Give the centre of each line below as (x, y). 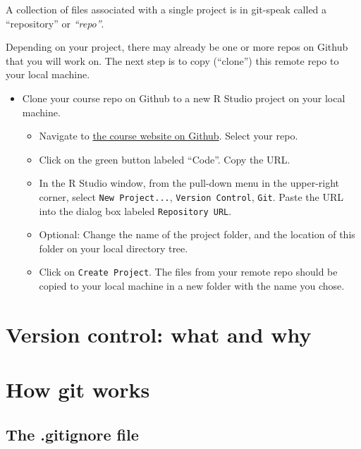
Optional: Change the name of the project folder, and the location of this (197, 234)
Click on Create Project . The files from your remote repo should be (188, 272)
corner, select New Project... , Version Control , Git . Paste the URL (191, 196)
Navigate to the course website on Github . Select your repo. (169, 136)
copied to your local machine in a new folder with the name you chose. (192, 286)
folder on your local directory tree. (114, 248)
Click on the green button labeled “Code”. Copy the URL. (165, 159)
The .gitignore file (72, 434)
